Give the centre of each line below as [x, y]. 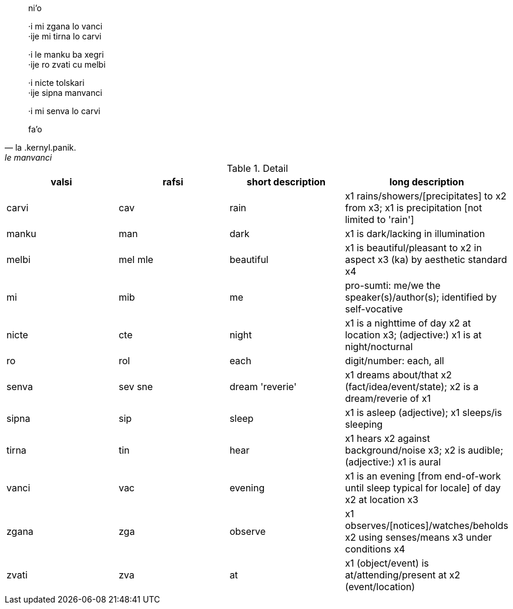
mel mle [136, 259]
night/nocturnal [379, 347]
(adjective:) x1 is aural [393, 462]
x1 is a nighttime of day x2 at [408, 323]
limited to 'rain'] [380, 219]
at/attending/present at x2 [403, 575]
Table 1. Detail [257, 168]
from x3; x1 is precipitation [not [414, 208]
